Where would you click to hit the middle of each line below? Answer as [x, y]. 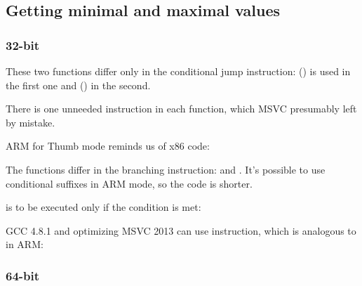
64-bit [23, 275]
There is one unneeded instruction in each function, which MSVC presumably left [181, 109]
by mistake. [31, 122]
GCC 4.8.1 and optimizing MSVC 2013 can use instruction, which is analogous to [181, 230]
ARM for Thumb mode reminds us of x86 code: [108, 146]
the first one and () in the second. [78, 85]
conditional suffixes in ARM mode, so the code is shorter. [129, 183]
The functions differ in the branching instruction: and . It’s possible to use [166, 169]
